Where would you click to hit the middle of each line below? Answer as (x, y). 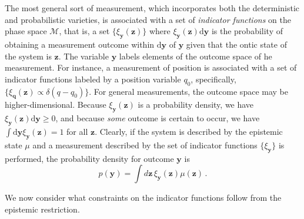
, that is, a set (84, 31)
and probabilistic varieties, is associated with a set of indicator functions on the (148, 19)
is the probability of (247, 31)
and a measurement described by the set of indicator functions (145, 145)
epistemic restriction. (42, 209)
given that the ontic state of (236, 44)
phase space (26, 31)
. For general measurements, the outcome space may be (188, 91)
